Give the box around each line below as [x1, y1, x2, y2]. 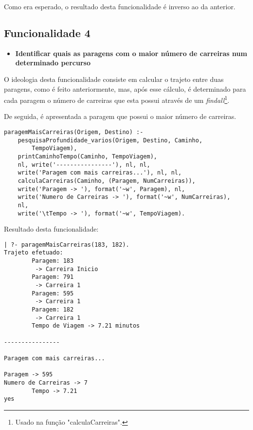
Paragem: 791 [32, 274, 74, 281]
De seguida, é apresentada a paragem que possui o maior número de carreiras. [4, 111, 236, 121]
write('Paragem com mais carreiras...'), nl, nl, [18, 169, 182, 176]
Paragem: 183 [32, 257, 74, 265]
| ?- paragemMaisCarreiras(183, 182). [4, 241, 129, 248]
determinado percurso [15, 58, 90, 68]
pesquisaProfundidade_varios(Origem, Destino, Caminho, [18, 137, 203, 144]
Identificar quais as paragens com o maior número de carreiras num [15, 48, 247, 58]
